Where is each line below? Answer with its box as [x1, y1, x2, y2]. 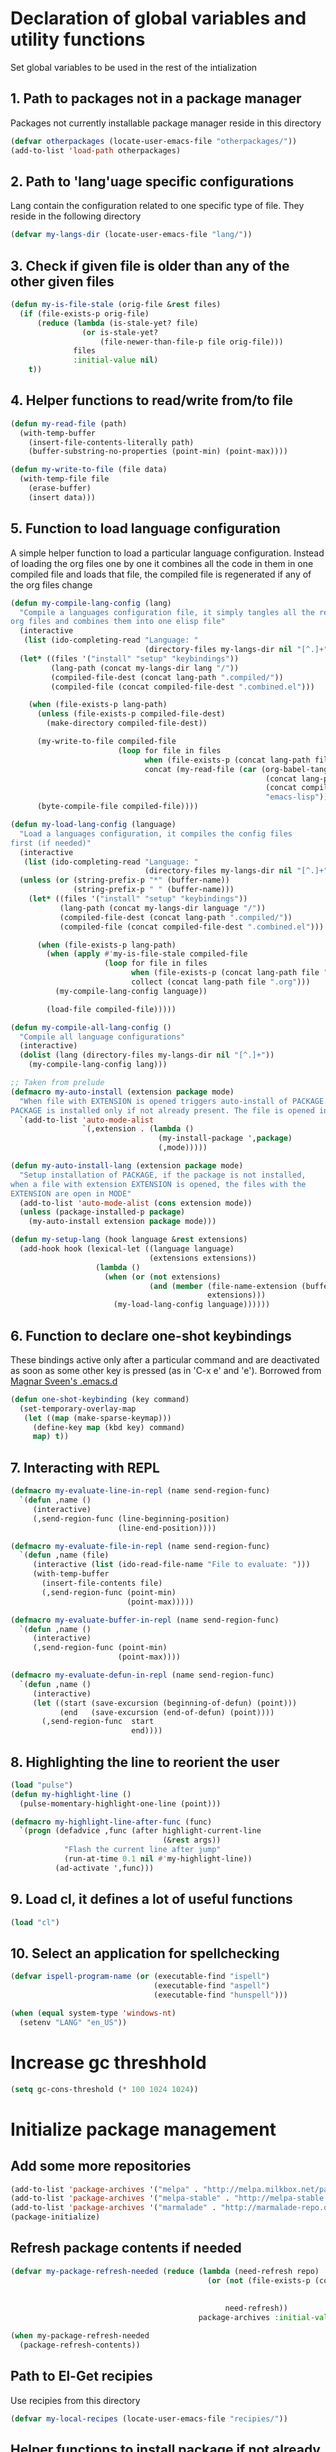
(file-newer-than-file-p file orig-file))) [99, 337, 284, 347]
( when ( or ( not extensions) [104, 1272, 222, 1282]
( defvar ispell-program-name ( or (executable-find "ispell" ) [10, 1972, 271, 1982]
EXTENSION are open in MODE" [10, 1188, 132, 1199]
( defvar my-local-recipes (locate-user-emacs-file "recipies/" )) [10, 2413, 288, 2424]
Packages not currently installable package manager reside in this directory [10, 117, 322, 129]
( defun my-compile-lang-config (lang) [10, 598, 172, 608]
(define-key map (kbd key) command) [32, 1422, 186, 1432]
